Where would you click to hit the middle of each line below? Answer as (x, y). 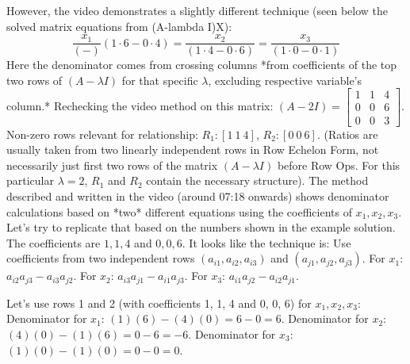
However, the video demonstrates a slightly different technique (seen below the (197, 10)
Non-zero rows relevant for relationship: (102, 134)
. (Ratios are (347, 134)
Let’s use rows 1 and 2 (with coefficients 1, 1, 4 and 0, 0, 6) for (159, 303)
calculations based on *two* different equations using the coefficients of (179, 211)
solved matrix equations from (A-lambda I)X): (119, 26)
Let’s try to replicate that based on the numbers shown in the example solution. (201, 227)
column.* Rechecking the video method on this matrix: (140, 105)
